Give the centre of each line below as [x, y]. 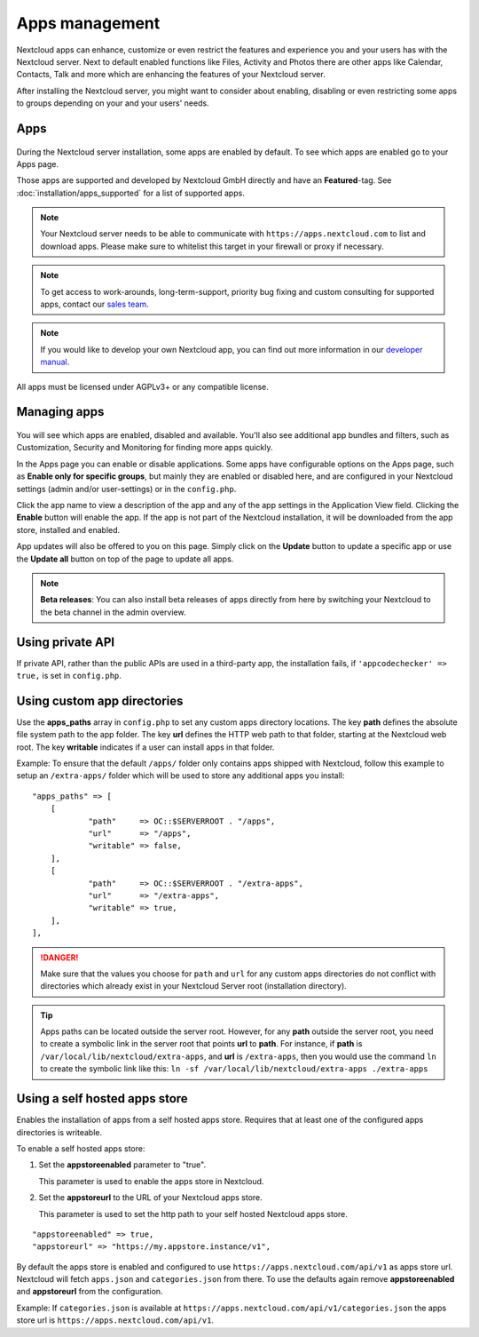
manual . [55, 362]
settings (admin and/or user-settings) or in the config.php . [126, 489]
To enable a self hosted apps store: [81, 1148]
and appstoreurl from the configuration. [90, 1292]
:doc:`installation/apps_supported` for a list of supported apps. [131, 193]
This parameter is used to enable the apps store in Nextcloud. [151, 1181]
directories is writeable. [59, 1132]
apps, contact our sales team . [94, 304]
